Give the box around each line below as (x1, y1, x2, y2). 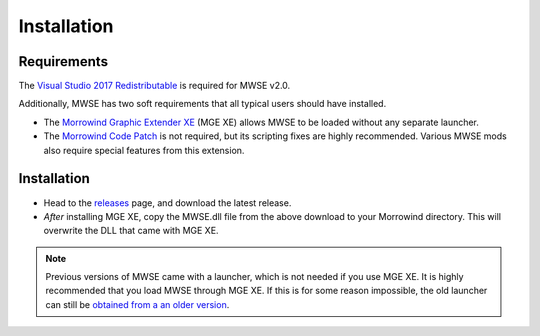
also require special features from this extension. (43, 144, 245, 156)
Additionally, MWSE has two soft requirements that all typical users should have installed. (18, 98, 387, 110)
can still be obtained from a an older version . (45, 298, 230, 310)
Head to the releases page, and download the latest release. (43, 196, 292, 209)
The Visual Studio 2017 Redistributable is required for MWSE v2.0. (18, 80, 291, 92)
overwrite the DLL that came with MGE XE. (43, 225, 219, 237)
